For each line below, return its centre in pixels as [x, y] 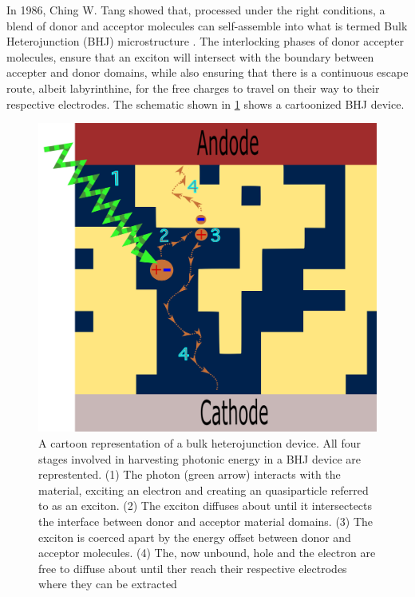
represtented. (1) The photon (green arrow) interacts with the [190, 474]
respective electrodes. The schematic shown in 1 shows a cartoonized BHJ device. [206, 103]
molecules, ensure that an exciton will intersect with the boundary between [190, 56]
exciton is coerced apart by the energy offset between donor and [195, 537]
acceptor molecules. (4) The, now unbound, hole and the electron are [207, 553]
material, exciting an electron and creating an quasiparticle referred [204, 490]
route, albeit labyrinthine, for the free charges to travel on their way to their [193, 88]
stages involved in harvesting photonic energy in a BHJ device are [200, 458]
